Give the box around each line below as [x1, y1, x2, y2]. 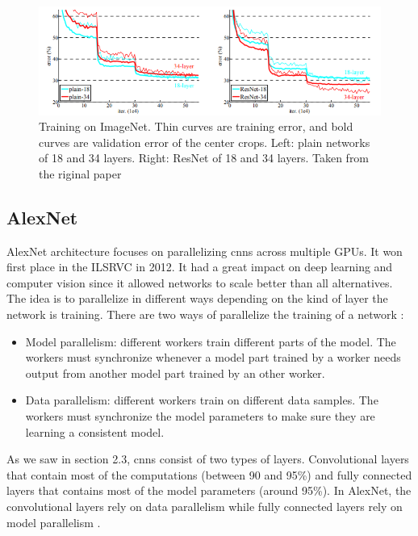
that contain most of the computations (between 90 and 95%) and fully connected [6, 466, 412, 483]
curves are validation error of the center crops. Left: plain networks [39, 133, 370, 150]
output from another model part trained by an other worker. [25, 364, 325, 381]
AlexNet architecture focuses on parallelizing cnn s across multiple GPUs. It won [6, 242, 403, 259]
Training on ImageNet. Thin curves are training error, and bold [39, 118, 353, 135]
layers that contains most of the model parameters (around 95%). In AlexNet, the [6, 482, 412, 499]
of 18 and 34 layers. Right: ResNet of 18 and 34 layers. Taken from [39, 149, 370, 166]
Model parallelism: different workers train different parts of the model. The [25, 333, 396, 350]
